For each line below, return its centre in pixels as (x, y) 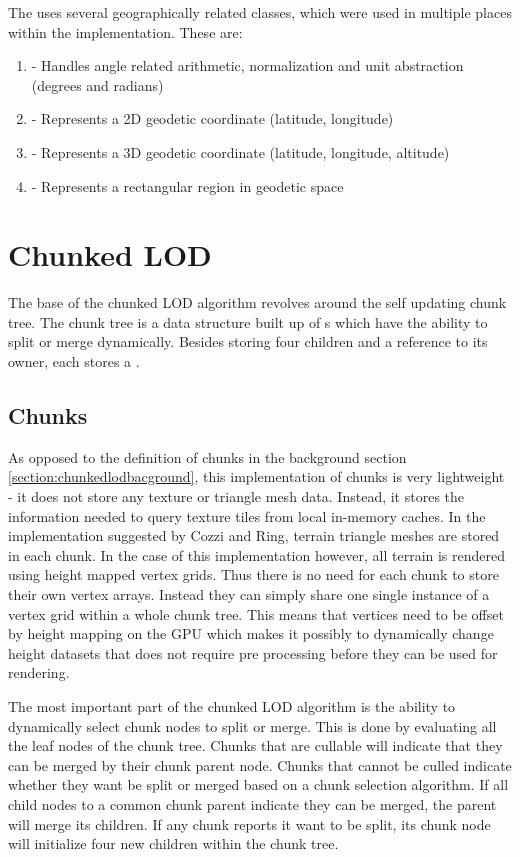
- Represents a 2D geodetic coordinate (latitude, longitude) (212, 118)
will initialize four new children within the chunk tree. (173, 843)
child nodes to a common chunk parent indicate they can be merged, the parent (252, 803)
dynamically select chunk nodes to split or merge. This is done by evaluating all (252, 725)
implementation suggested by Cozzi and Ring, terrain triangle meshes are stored (254, 535)
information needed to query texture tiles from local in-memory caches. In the (247, 515)
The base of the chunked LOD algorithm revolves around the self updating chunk (257, 302)
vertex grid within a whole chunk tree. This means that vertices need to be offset (256, 613)
